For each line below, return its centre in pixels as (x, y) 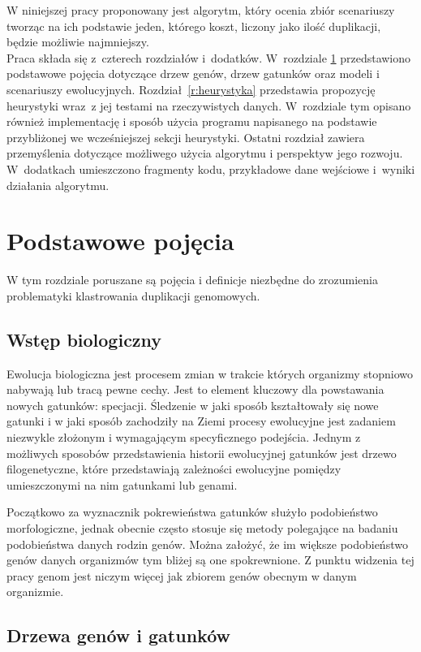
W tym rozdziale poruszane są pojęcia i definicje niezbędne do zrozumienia (192, 280)
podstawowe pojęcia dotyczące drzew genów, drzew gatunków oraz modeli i (193, 73)
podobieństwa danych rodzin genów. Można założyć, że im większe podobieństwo (207, 544)
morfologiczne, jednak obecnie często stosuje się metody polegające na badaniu (202, 527)
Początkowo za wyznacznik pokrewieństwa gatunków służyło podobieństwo (192, 512)
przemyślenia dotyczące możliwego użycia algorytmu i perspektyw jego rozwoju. (205, 153)
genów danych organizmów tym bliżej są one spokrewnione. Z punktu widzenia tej (210, 560)
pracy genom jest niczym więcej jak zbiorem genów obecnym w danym (182, 575)
